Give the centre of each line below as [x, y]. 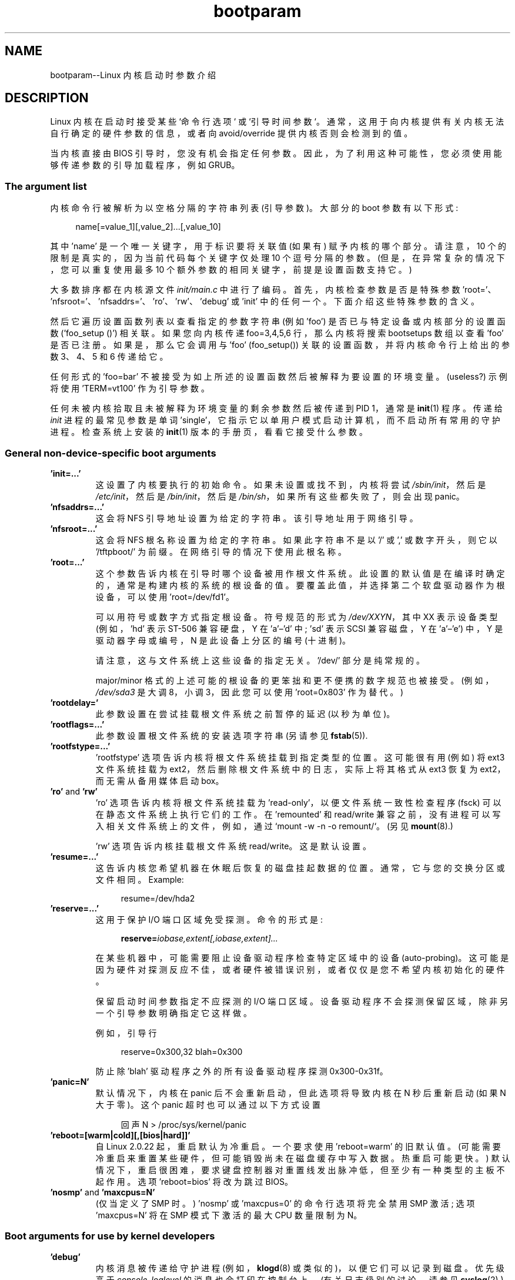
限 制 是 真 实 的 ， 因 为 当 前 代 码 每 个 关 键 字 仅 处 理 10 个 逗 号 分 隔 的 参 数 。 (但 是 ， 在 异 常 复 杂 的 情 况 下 [277, 258]
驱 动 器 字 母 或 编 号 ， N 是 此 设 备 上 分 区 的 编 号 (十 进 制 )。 [223, 640]
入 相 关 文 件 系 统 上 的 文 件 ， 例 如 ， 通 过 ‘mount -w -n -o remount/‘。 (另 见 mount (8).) [274, 826]
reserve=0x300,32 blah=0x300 [182, 1051]
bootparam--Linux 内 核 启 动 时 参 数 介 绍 [133, 75]
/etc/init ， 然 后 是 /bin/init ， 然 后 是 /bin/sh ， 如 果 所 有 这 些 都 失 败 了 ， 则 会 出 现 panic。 [280, 496]
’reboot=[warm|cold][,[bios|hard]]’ [120, 1135]
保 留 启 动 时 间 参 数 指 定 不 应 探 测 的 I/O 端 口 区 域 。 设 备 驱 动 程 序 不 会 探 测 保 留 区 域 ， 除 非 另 [302, 1001]
